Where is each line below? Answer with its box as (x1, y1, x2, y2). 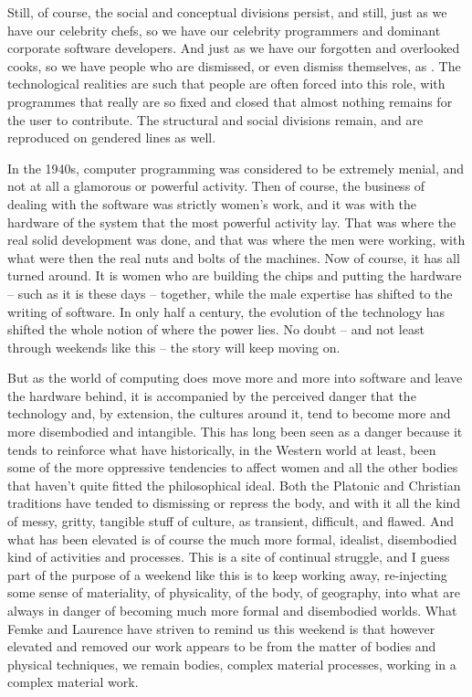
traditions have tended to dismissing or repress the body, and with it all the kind (7, 493, 461, 512)
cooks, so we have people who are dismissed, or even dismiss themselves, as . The (7, 56, 461, 75)
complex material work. (7, 672, 139, 692)
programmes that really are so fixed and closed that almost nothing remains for (7, 91, 453, 111)
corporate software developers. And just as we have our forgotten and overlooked (7, 38, 460, 58)
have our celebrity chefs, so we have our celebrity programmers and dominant (7, 20, 441, 39)
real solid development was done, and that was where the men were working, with (7, 230, 466, 249)
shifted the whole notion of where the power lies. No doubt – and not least (7, 320, 425, 339)
